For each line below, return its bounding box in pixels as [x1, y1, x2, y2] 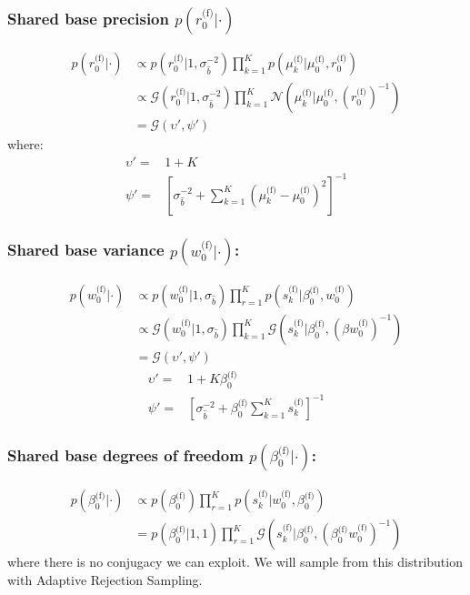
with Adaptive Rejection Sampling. [7, 570, 203, 589]
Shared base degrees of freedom [7, 443, 244, 466]
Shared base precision [7, 7, 169, 29]
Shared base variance [7, 238, 165, 261]
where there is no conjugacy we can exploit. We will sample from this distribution [7, 552, 463, 571]
